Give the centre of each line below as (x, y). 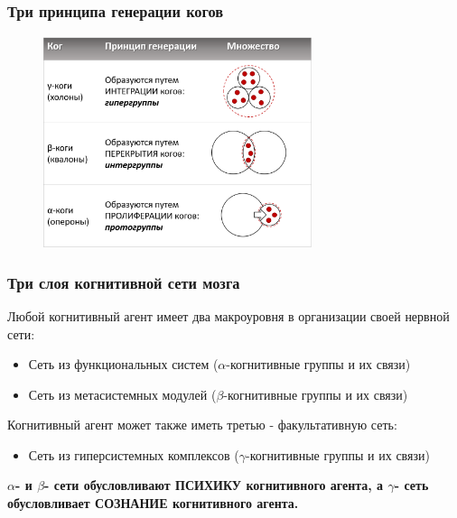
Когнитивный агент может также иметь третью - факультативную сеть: (202, 425)
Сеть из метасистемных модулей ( (122, 394)
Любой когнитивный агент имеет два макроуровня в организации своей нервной (228, 315)
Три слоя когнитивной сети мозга (124, 282)
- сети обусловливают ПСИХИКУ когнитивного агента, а (214, 485)
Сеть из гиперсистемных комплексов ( (134, 454)
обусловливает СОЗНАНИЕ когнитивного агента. (153, 503)
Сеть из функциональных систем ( (123, 364)
